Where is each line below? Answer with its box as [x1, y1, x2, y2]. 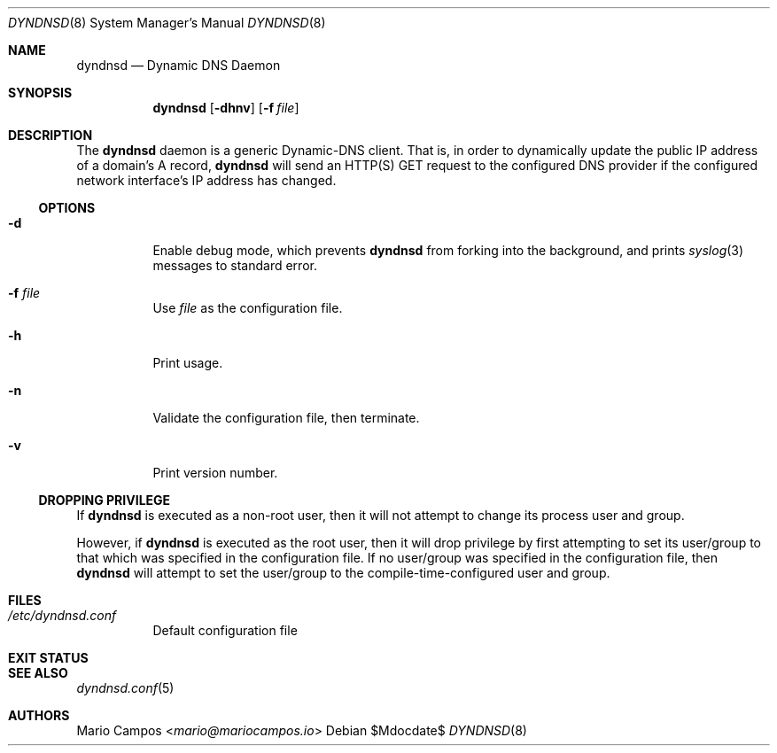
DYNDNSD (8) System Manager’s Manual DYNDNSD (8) [8, 15, 326, 30]
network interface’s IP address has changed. [76, 173, 337, 188]
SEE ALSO [8, 665, 68, 680]
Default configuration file [152, 623, 298, 638]
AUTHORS [8, 708, 70, 723]
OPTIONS [38, 200, 96, 215]
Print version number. [152, 465, 278, 480]
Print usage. [152, 355, 223, 370]
